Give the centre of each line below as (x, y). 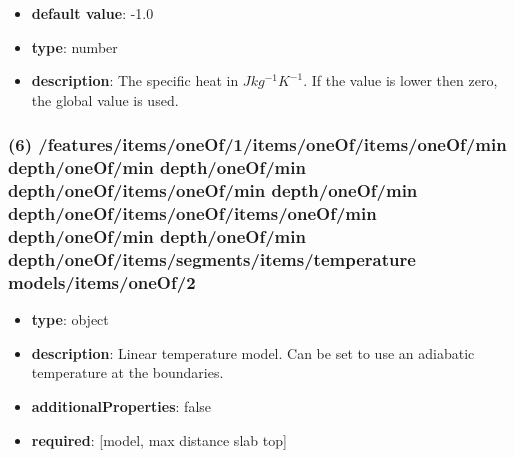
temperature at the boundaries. (127, 372)
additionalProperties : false (121, 405)
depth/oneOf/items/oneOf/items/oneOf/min (192, 213)
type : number (74, 46)
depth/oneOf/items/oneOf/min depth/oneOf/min (213, 190)
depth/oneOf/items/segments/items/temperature (212, 258)
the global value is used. (105, 99)
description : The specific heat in (135, 80)
